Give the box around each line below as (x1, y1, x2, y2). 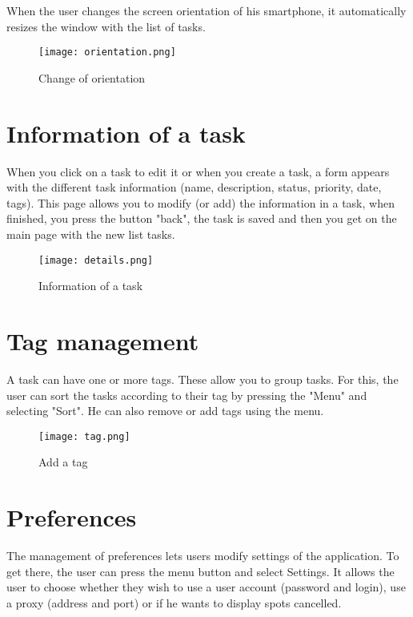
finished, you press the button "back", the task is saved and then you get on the (6, 210, 397, 227)
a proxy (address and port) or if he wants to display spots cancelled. (6, 594, 342, 611)
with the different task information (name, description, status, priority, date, (6, 179, 382, 196)
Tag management (6, 324, 199, 357)
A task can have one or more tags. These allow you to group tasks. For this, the (6, 370, 399, 387)
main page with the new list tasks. (6, 225, 175, 242)
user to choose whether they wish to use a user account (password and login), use (6, 579, 406, 595)
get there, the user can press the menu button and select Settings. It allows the (6, 563, 395, 579)
